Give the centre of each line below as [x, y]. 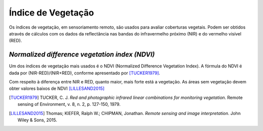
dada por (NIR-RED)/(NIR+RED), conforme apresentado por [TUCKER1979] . [85, 73]
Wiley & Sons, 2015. [38, 120]
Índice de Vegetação [52, 13]
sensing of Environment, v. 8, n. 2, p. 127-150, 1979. [69, 104]
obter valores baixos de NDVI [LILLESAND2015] [57, 89]
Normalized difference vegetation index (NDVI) [82, 55]
